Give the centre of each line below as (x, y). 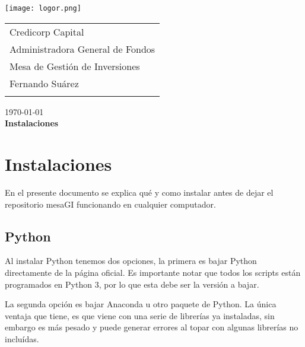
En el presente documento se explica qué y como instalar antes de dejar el (139, 192)
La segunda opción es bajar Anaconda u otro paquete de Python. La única (141, 304)
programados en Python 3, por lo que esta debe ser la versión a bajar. (132, 284)
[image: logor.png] (43, 8)
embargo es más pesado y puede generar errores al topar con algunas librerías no (152, 327)
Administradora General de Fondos (82, 49)
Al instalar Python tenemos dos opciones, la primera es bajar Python (131, 261)
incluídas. (22, 338)
